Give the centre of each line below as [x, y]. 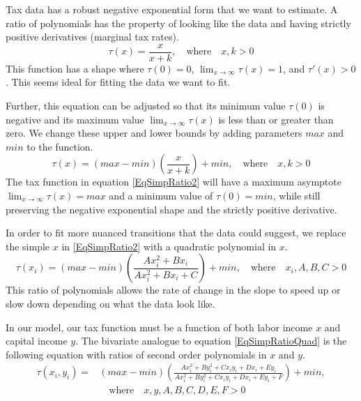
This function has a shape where [75, 68]
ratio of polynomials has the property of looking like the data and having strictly [178, 23]
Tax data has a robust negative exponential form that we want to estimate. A [172, 9]
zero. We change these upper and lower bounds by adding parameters [154, 133]
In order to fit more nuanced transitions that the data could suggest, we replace [176, 233]
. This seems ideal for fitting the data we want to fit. [118, 82]
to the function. [60, 146]
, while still [297, 195]
